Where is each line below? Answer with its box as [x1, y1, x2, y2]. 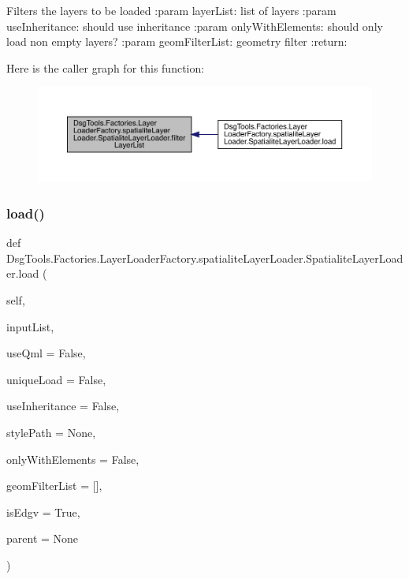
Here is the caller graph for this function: [6, 59, 205, 76]
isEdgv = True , [6, 503, 80, 520]
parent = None [6, 530, 79, 547]
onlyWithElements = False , [6, 450, 139, 467]
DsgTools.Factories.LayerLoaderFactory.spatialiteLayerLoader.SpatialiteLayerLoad [6, 249, 403, 266]
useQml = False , [6, 345, 86, 361]
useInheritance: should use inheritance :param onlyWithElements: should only [6, 17, 383, 34]
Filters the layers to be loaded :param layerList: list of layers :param [6, 2, 336, 18]
